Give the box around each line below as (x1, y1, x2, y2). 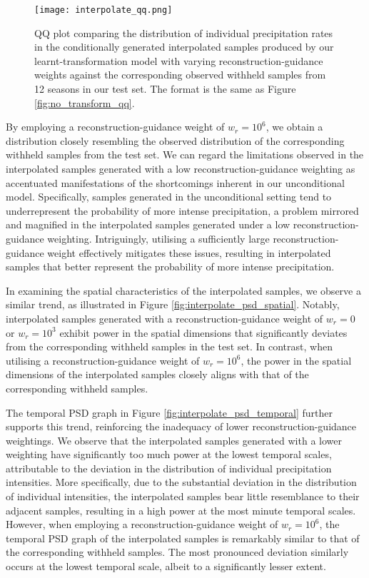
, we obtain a (266, 119, 323, 134)
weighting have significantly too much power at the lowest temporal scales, (6, 447, 332, 462)
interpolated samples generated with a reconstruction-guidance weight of (6, 310, 323, 325)
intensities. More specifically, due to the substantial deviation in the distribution (6, 475, 357, 490)
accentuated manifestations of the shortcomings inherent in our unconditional (6, 175, 345, 190)
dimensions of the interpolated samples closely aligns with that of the (6, 367, 309, 382)
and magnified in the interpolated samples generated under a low (6, 217, 290, 232)
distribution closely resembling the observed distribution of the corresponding (6, 133, 345, 148)
